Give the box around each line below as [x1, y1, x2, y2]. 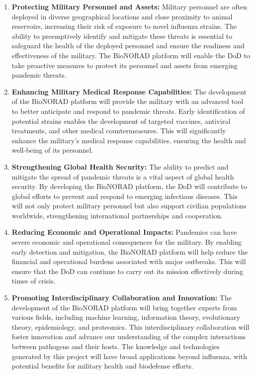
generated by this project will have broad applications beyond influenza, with [11, 351, 248, 361]
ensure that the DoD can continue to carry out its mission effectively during [11, 266, 244, 276]
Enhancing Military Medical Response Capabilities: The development [11, 86, 247, 96]
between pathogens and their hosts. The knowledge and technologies [11, 341, 220, 351]
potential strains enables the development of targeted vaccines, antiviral [11, 115, 231, 126]
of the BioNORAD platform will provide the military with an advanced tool [11, 96, 244, 106]
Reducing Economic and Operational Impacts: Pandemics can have [11, 227, 237, 237]
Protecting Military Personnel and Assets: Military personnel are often [11, 1, 248, 11]
